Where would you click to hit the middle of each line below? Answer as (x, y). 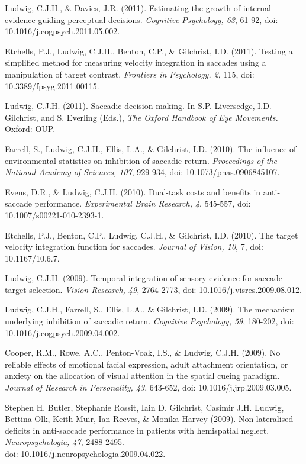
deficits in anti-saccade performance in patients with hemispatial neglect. (137, 430)
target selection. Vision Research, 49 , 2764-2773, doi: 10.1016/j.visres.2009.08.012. (153, 289)
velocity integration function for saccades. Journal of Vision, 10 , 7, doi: (134, 246)
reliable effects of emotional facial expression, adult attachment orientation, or (146, 364)
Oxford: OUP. (30, 129)
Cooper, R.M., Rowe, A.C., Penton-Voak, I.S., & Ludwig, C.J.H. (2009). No (143, 352)
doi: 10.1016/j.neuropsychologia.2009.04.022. (85, 453)
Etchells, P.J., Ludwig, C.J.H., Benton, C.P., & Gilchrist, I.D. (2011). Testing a (149, 51)
